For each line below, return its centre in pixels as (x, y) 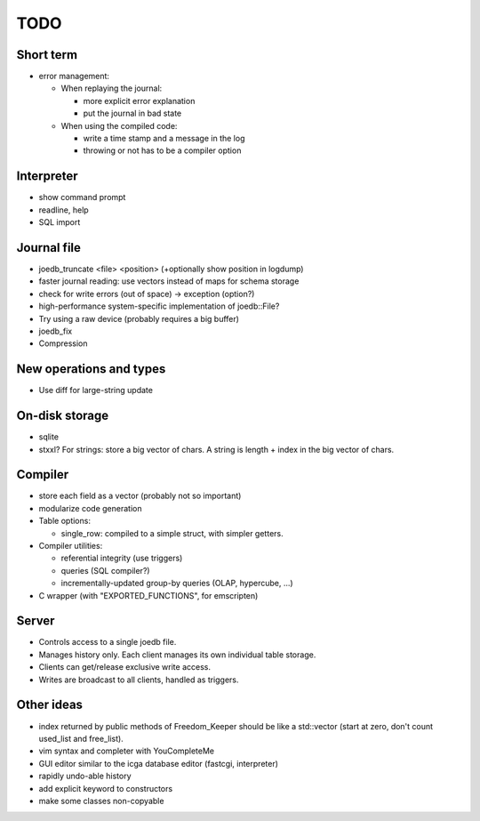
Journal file (49, 248)
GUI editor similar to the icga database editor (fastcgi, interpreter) (159, 763)
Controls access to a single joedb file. (108, 642)
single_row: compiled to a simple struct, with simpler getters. (172, 533)
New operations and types (91, 369)
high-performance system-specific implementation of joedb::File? (159, 306)
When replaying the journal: (112, 88)
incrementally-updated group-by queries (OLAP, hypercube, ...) (177, 584)
